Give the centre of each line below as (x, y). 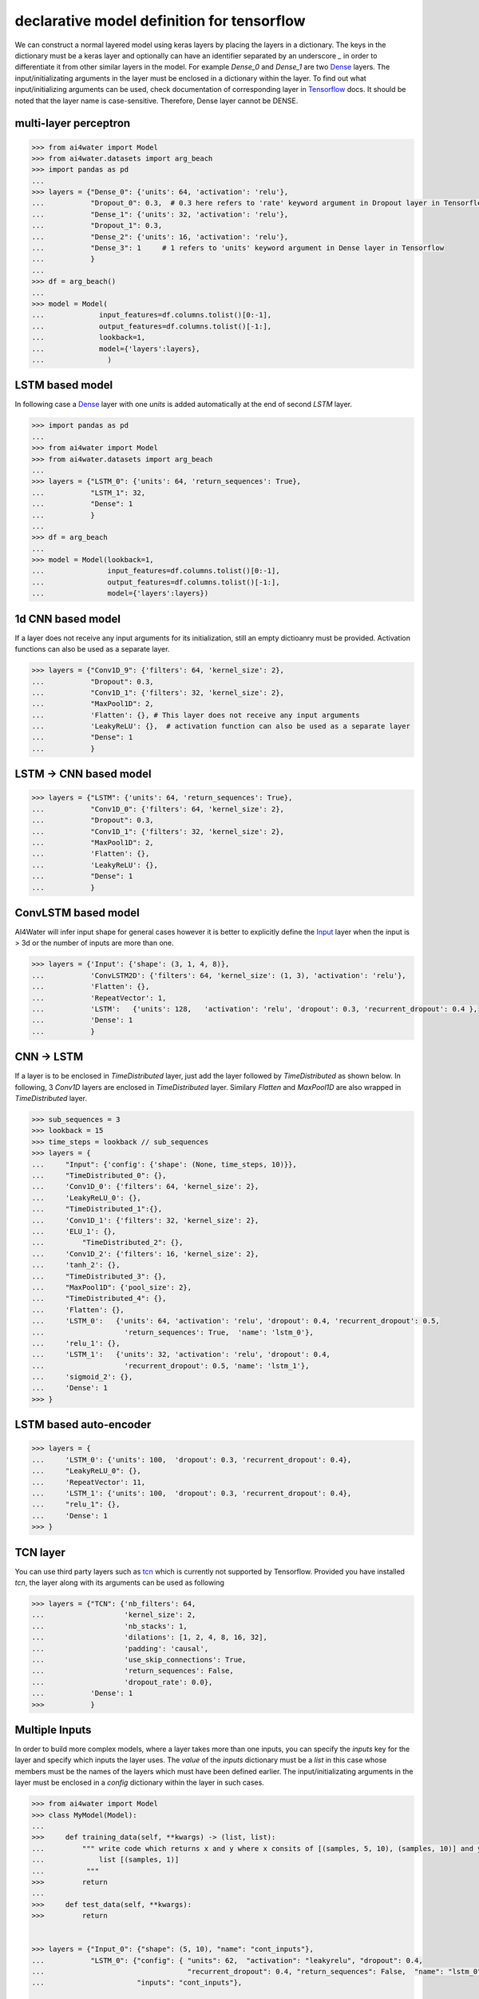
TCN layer (40, 1552)
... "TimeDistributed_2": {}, (107, 1243)
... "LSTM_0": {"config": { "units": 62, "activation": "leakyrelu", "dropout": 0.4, (227, 1960)
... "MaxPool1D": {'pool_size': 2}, (111, 1287)
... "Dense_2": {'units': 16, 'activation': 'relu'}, (160, 237)
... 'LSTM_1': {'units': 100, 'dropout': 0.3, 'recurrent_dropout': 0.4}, (192, 1493)
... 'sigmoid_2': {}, (82, 1377)
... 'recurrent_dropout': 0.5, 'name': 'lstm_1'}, (170, 1366)
